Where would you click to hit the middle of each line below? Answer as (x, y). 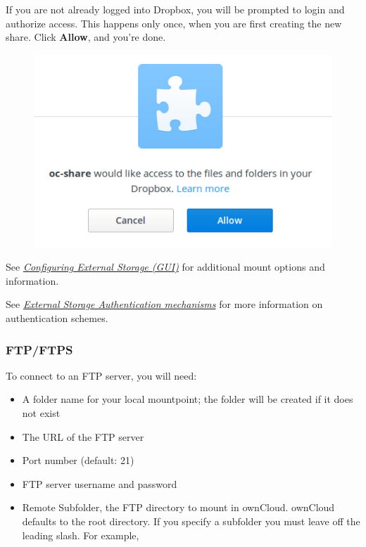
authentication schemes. (57, 318)
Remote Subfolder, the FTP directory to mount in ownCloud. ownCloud (178, 507)
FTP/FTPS (39, 349)
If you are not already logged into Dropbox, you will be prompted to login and (175, 9)
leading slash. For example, (81, 535)
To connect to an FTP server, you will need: (101, 375)
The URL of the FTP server (83, 436)
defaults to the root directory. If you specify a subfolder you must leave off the (191, 521)
